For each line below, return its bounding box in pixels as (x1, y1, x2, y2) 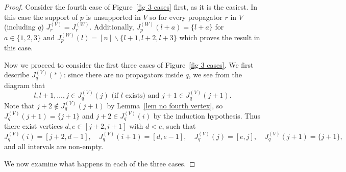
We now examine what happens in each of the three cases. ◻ (4, 158, 195, 168)
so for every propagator (150, 11, 223, 22)
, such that (162, 121, 196, 131)
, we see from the (188, 69, 242, 80)
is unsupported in (86, 11, 141, 22)
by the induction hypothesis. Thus (153, 110, 261, 121)
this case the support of (4, 11, 78, 22)
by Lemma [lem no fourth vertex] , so (107, 100, 223, 110)
